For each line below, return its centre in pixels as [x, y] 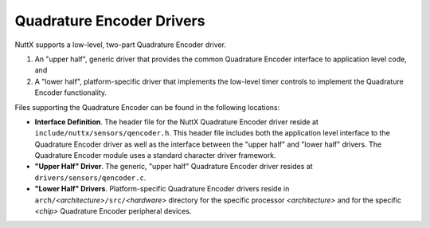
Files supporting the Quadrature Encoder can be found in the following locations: [147, 107]
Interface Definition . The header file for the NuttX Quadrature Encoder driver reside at [176, 122]
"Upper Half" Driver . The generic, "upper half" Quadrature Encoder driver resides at [174, 167]
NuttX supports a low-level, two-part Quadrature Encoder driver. [121, 45]
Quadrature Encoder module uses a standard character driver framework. [155, 155]
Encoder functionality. [71, 92]
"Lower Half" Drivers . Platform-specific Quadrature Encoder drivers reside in [162, 189]
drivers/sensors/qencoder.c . [90, 177]
